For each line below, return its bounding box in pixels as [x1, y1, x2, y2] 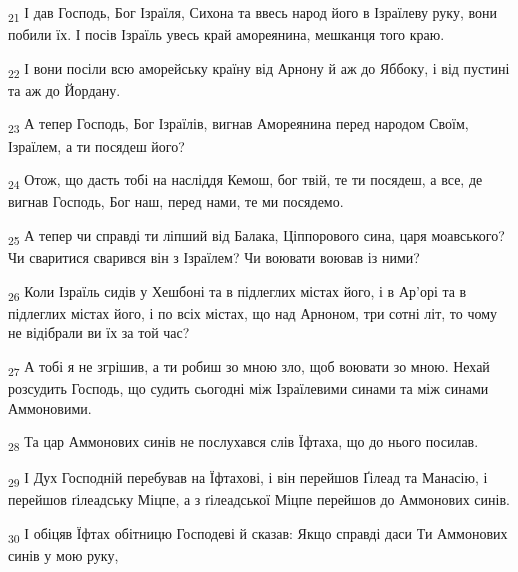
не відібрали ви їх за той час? [8, 322, 190, 343]
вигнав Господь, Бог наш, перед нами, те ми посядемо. [8, 191, 344, 212]
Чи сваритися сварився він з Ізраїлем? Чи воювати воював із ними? [8, 247, 420, 267]
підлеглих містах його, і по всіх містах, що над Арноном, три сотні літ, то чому [8, 302, 498, 323]
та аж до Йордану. [8, 79, 121, 100]
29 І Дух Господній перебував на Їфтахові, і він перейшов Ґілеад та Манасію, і [8, 467, 488, 491]
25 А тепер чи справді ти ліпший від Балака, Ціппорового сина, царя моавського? [8, 224, 505, 248]
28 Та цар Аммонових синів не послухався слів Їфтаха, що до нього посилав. [8, 431, 479, 455]
